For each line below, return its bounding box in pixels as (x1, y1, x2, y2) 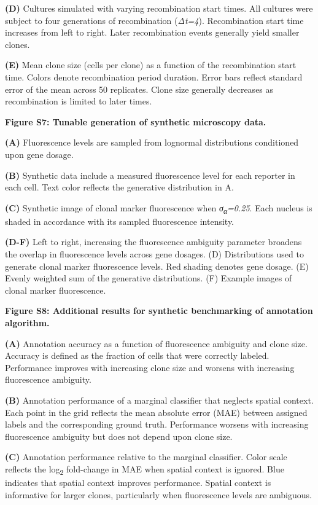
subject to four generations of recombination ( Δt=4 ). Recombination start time (5, 14, 304, 26)
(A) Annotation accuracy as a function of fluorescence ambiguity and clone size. (5, 337, 308, 350)
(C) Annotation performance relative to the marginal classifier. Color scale (5, 450, 287, 463)
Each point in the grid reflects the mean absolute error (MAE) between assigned (5, 405, 308, 418)
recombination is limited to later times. (5, 95, 152, 108)
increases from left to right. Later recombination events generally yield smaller (5, 26, 300, 39)
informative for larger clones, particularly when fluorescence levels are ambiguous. (5, 488, 312, 501)
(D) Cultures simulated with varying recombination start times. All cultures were (5, 2, 313, 14)
